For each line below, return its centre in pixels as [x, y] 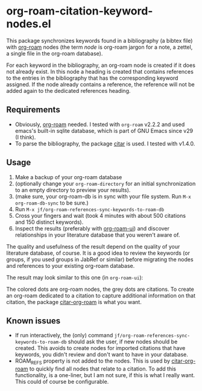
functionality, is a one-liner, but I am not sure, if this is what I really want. [105, 375]
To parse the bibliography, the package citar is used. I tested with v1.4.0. [105, 144]
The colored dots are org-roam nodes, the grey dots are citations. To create [100, 289]
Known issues [33, 321]
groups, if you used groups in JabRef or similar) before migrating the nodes [100, 259]
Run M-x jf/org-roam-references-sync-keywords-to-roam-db [90, 209]
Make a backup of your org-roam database [68, 177]
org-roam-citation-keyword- [80, 11]
